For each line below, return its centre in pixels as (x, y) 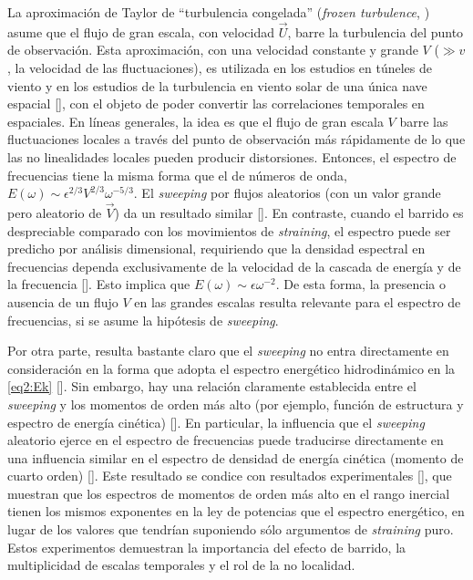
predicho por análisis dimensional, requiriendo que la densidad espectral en (216, 249)
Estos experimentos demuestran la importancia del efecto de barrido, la (207, 547)
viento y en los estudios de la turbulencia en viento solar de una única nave (217, 85)
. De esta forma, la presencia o (361, 284)
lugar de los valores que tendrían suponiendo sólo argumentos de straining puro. (231, 529)
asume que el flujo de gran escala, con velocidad (141, 31)
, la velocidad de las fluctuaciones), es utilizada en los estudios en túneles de (220, 67)
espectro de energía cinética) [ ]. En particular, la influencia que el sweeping (216, 422)
